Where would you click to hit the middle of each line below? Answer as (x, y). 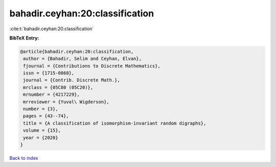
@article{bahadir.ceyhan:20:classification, (77, 51)
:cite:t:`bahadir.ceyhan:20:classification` (52, 29)
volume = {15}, (42, 130)
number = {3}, (41, 109)
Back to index (24, 158)
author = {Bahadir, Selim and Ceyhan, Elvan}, (82, 59)
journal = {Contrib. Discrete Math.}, (72, 80)
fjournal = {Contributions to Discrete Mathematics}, (92, 66)
